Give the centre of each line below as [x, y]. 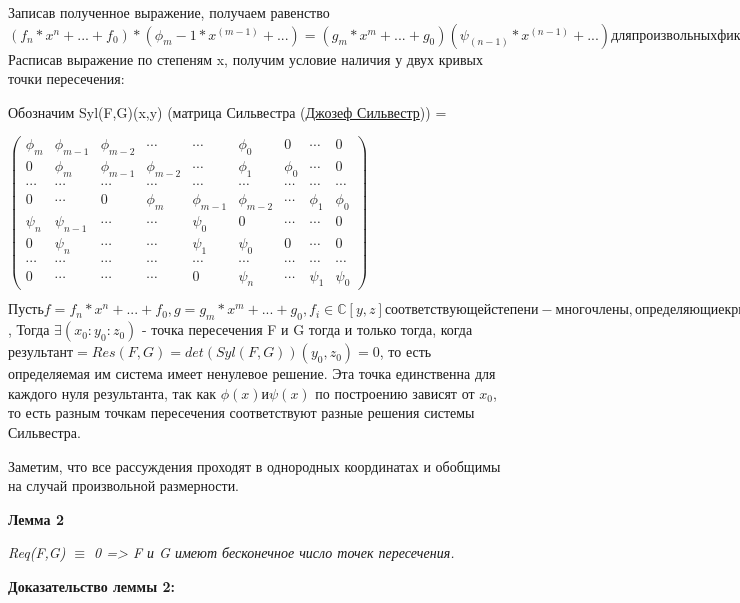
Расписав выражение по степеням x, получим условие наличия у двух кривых [246, 58]
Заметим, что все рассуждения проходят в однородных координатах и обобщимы [254, 465]
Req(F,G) [37, 552]
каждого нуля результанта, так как [112, 392]
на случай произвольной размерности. [124, 485]
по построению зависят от [395, 392]
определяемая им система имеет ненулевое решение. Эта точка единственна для [252, 373]
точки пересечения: [66, 78]
